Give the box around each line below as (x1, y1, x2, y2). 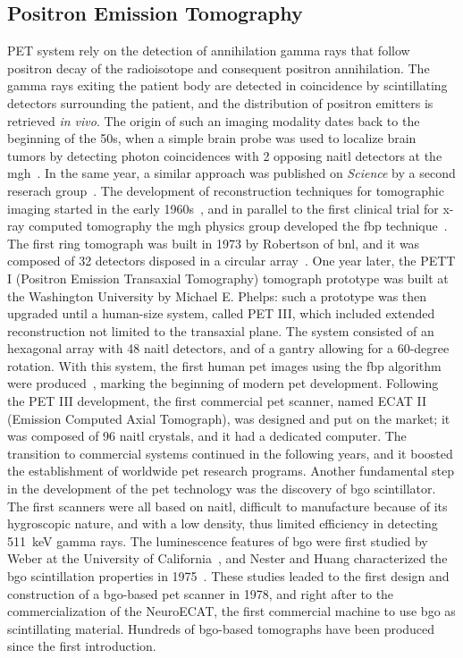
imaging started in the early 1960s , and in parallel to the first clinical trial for (7, 198, 439, 217)
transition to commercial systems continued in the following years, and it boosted (7, 443, 453, 462)
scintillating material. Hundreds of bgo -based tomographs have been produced (7, 619, 435, 637)
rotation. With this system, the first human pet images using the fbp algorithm (7, 356, 442, 375)
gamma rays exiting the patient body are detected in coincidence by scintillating (7, 76, 448, 95)
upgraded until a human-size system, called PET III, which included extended (7, 304, 435, 323)
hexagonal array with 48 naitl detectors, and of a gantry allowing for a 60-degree (7, 339, 450, 358)
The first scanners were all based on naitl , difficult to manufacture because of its (7, 496, 448, 515)
